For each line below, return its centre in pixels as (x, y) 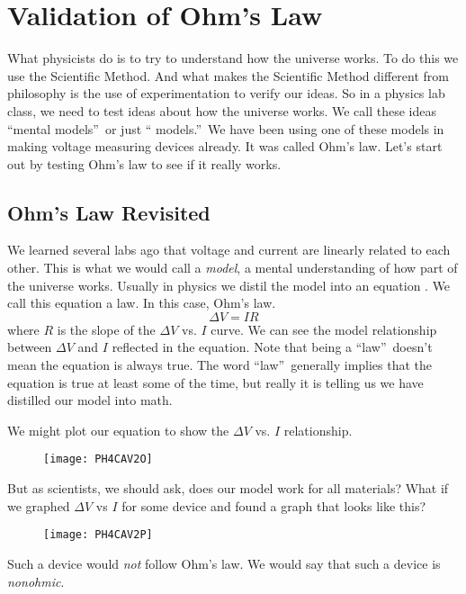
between (30, 347)
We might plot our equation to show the (118, 430)
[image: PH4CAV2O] (98, 459)
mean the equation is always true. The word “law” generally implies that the (220, 365)
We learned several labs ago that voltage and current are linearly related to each (229, 250)
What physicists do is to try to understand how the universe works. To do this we (233, 58)
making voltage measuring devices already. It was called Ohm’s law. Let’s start (225, 146)
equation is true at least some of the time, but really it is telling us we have (215, 382)
